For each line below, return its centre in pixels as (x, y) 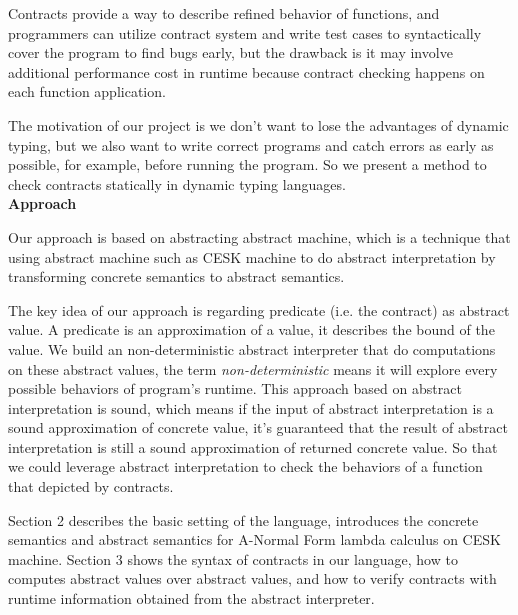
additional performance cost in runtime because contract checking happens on (246, 71)
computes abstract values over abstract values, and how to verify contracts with (252, 578)
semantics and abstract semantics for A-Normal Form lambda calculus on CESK (254, 539)
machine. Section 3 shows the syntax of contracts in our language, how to (233, 558)
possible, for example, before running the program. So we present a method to (247, 164)
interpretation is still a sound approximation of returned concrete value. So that (253, 446)
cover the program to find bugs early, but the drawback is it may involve (230, 52)
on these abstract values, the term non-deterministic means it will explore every (253, 368)
